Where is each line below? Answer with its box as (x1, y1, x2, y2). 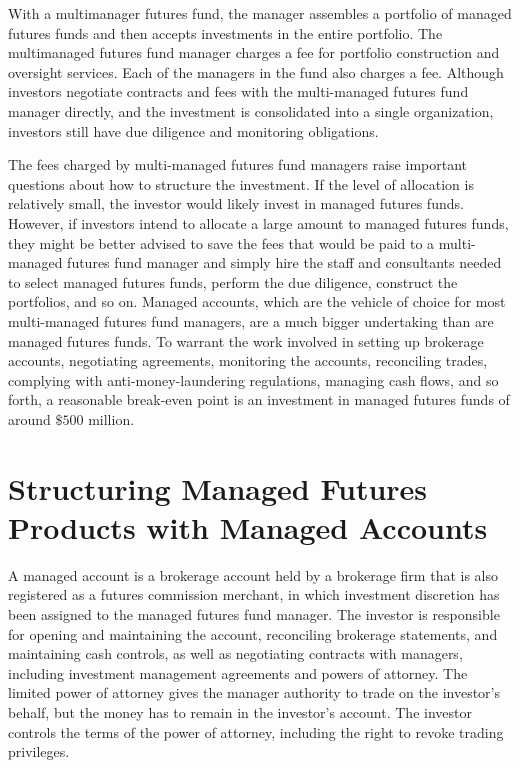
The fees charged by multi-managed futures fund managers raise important (8, 154, 468, 175)
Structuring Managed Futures (8, 467, 428, 508)
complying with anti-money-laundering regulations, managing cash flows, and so (8, 369, 499, 390)
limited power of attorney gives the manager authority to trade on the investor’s (8, 682, 501, 703)
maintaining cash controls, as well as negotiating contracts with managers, (8, 643, 463, 664)
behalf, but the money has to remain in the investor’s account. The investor (8, 701, 472, 722)
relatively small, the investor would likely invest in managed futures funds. (8, 193, 464, 214)
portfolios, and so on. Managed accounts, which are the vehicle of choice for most (8, 291, 506, 312)
